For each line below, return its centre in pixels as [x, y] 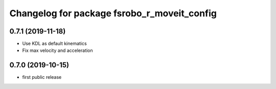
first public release [42, 77]
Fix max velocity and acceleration [57, 50]
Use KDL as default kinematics [54, 44]
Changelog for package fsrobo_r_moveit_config [113, 13]
